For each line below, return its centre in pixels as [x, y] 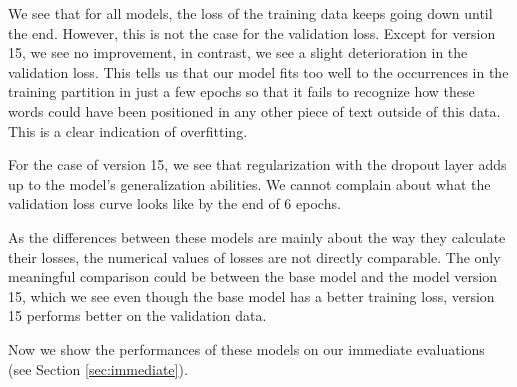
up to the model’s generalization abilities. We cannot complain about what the [249, 183]
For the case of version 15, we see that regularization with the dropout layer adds [257, 164]
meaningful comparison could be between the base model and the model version [253, 276]
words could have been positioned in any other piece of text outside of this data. [254, 110]
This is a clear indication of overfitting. [128, 130]
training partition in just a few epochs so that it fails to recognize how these [241, 91]
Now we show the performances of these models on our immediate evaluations [246, 348]
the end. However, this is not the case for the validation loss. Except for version [252, 32]
